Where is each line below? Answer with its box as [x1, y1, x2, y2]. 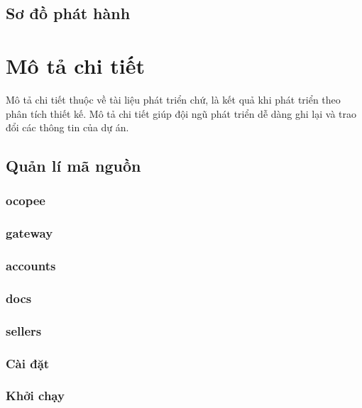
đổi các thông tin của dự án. [6, 120, 129, 135]
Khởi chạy [6, 387, 65, 404]
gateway [6, 224, 53, 242]
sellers [6, 321, 42, 339]
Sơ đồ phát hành [6, 2, 131, 24]
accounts [6, 257, 56, 275]
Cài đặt [6, 354, 50, 372]
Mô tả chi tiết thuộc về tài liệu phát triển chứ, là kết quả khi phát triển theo [6, 92, 341, 106]
